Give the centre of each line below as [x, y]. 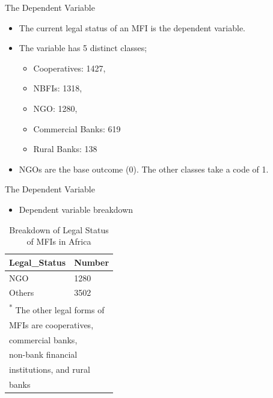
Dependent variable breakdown [76, 209]
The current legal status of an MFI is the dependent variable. [132, 27]
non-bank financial [43, 354]
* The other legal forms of [57, 309]
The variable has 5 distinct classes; [83, 48]
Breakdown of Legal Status [59, 229]
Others [22, 292]
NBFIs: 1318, [58, 88]
